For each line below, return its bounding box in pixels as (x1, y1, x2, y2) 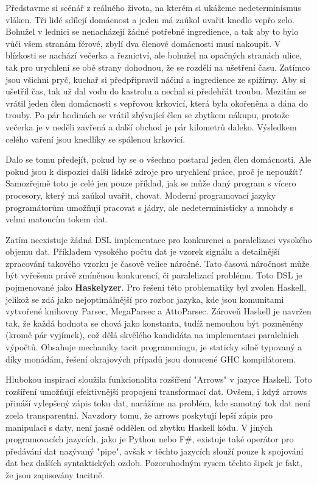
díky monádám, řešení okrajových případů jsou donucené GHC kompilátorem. (5, 352, 296, 365)
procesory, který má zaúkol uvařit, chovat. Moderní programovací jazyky (5, 188, 276, 201)
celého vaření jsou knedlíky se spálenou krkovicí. (5, 132, 186, 145)
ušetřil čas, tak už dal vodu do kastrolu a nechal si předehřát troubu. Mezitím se (5, 85, 307, 97)
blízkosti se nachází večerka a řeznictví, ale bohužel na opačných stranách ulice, (5, 49, 302, 62)
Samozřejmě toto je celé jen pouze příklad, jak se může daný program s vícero (5, 177, 296, 189)
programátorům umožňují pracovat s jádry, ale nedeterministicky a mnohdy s (5, 200, 293, 213)
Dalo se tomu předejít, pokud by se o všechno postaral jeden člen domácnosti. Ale (5, 153, 312, 166)
